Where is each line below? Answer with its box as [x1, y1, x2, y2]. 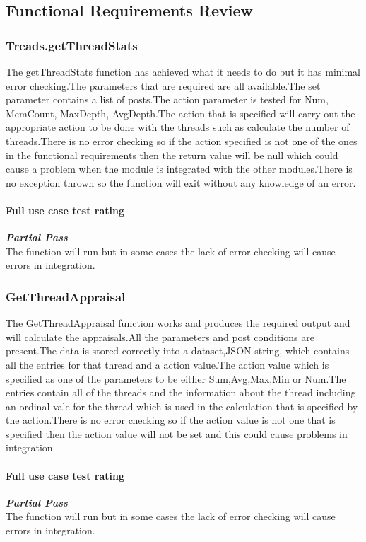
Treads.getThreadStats [6, 36, 138, 54]
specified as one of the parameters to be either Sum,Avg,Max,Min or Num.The [6, 371, 346, 386]
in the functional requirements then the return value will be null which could [6, 147, 338, 162]
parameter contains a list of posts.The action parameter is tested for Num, [6, 92, 329, 107]
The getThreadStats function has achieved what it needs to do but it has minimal [6, 64, 361, 79]
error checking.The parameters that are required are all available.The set [6, 78, 321, 93]
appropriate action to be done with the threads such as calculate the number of [6, 120, 350, 134]
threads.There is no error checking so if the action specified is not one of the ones [6, 133, 358, 148]
